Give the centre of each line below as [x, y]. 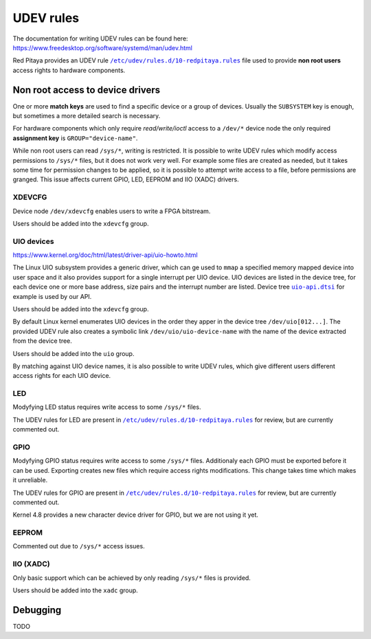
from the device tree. [42, 341]
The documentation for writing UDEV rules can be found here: [100, 38]
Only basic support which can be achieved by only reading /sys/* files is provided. [132, 578]
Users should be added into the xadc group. [76, 590]
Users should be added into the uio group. [74, 353]
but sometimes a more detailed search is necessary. [87, 116]
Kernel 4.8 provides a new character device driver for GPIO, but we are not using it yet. [136, 515]
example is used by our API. [52, 296]
